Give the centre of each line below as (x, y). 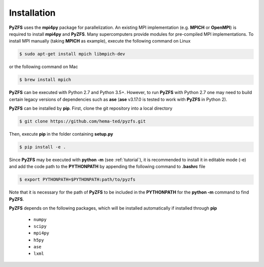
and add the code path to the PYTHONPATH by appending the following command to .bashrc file (107, 167)
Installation (32, 13)
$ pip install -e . (43, 147)
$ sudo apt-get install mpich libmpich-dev (72, 54)
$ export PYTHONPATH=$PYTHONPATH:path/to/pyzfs (77, 180)
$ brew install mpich (45, 80)
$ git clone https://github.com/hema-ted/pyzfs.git (83, 121)
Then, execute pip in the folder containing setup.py (61, 134)
